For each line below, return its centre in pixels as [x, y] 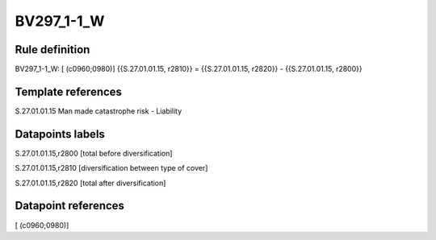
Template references [69, 91]
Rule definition [52, 50]
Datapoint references [70, 206]
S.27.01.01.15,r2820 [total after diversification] [90, 183]
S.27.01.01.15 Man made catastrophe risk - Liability [99, 111]
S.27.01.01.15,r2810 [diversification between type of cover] [111, 168]
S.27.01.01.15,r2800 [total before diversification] [94, 153]
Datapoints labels [60, 134]
